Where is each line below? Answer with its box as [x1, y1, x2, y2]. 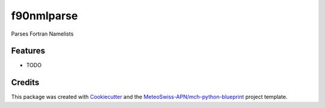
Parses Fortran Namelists [11, 30, 74, 37]
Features [11, 46, 45, 56]
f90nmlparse [11, 9, 78, 22]
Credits [11, 77, 40, 87]
